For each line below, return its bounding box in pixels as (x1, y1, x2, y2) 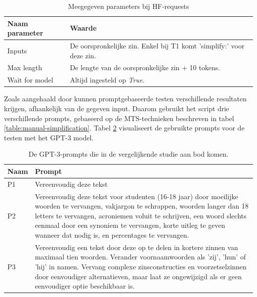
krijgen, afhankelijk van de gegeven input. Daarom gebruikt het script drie (4, 103, 229, 113)
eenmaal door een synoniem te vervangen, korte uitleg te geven (35, 220, 225, 230)
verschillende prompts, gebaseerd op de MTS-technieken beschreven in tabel (4, 113, 234, 123)
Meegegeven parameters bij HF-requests (68, 1, 189, 11)
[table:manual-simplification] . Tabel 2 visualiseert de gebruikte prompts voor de (4, 123, 245, 133)
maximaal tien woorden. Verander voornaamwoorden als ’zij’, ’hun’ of (35, 252, 246, 262)
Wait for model (7, 75, 53, 85)
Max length (7, 62, 43, 73)
